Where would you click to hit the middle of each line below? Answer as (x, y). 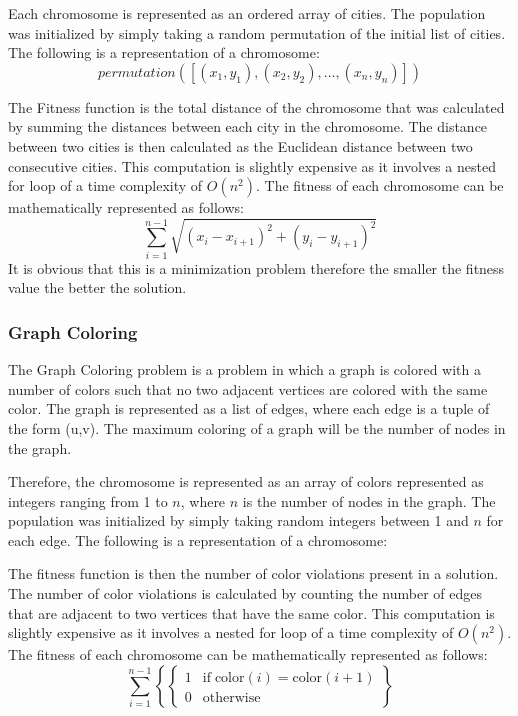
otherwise (231, 697)
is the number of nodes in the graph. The (369, 500)
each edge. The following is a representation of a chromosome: (198, 539)
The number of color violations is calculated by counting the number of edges (245, 593)
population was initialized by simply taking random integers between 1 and (238, 520)
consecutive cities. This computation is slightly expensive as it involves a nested (252, 165)
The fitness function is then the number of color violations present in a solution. (253, 573)
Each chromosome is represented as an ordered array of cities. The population (247, 13)
